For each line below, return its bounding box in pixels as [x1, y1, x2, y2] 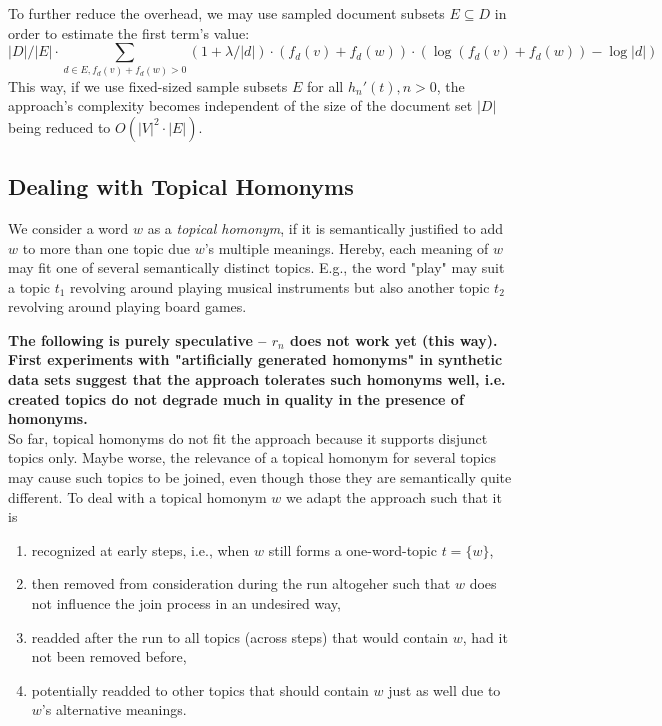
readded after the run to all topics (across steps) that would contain [31, 626, 449, 647]
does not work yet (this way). [290, 329, 498, 350]
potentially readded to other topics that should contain [31, 679, 369, 700]
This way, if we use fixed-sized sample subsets [8, 75, 288, 96]
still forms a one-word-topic [268, 539, 437, 560]
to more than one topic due [22, 237, 190, 258]
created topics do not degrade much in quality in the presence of [8, 388, 464, 409]
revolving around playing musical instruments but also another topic [70, 276, 490, 297]
